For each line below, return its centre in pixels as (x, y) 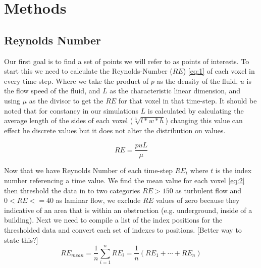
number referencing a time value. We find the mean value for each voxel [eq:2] (124, 180)
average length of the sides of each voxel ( (69, 120)
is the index (233, 170)
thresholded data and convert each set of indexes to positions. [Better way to (123, 229)
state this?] (21, 239)
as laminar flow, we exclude (98, 200)
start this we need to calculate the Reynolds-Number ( (88, 71)
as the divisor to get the (66, 100)
